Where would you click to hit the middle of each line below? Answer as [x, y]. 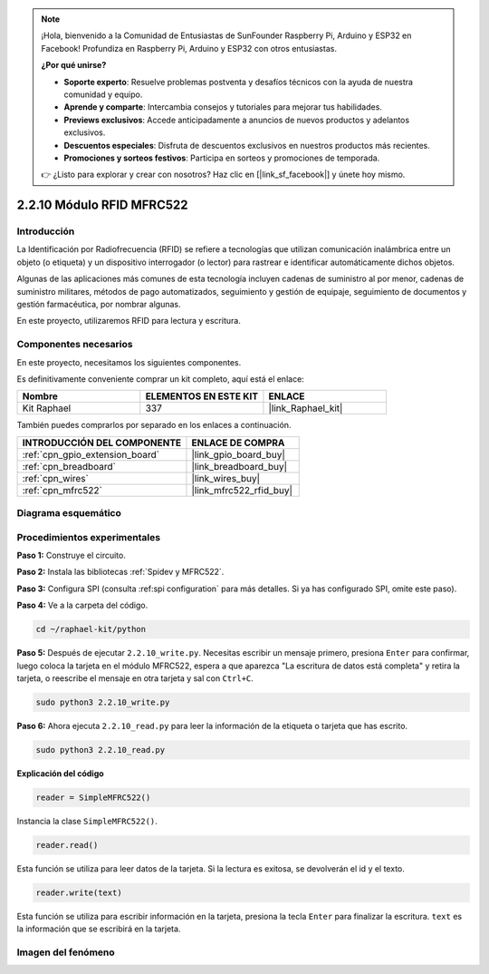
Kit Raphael [47, 408]
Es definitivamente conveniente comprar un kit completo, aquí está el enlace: [161, 379]
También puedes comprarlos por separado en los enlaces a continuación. [154, 425]
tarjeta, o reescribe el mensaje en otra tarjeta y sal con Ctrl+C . [135, 678]
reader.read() [67, 845]
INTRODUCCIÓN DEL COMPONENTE [102, 443]
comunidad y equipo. [103, 94]
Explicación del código [60, 773]
